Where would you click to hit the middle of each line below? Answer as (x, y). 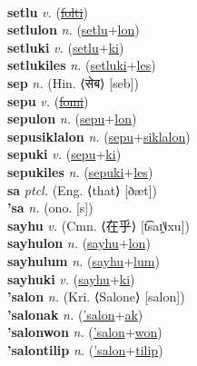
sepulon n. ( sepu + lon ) (72, 119)
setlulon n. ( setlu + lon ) (74, 30)
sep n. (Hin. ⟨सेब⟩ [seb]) (73, 82)
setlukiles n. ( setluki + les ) (82, 65)
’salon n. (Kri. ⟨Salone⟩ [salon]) (96, 297)
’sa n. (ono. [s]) (50, 208)
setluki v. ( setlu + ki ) (66, 47)
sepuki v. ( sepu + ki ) (64, 154)
